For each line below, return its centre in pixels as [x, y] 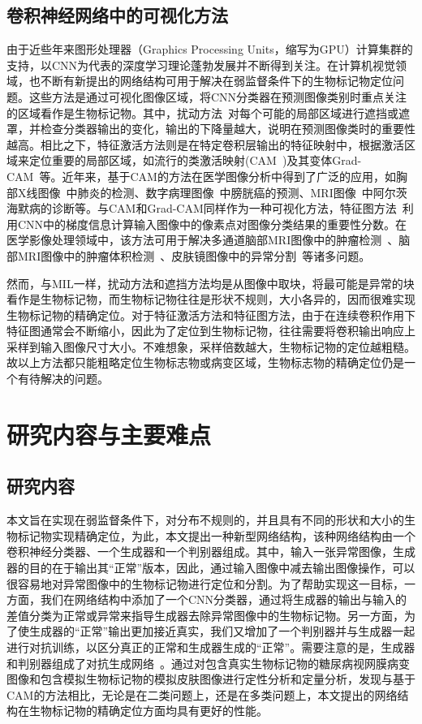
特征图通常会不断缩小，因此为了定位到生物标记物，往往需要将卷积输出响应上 [211, 331]
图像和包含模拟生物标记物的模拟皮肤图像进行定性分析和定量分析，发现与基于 [211, 679]
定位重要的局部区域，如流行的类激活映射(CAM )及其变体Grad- [195, 160]
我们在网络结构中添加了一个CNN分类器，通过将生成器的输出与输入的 [224, 599]
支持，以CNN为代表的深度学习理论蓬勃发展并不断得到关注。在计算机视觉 [201, 65]
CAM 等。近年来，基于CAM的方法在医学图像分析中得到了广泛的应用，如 [201, 176]
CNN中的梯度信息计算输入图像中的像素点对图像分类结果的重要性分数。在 [212, 224]
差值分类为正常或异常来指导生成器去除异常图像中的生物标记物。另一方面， [205, 615]
